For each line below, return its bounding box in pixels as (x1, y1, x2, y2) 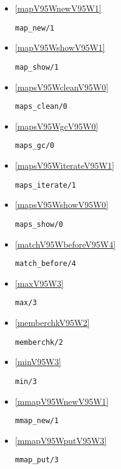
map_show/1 (15, 62, 59, 72)
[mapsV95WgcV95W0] (15, 119, 99, 132)
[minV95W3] (15, 355, 61, 368)
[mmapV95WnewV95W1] (15, 394, 109, 407)
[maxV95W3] (15, 276, 64, 289)
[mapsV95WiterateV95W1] (15, 159, 114, 171)
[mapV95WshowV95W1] (15, 41, 105, 54)
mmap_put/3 (15, 456, 59, 465)
